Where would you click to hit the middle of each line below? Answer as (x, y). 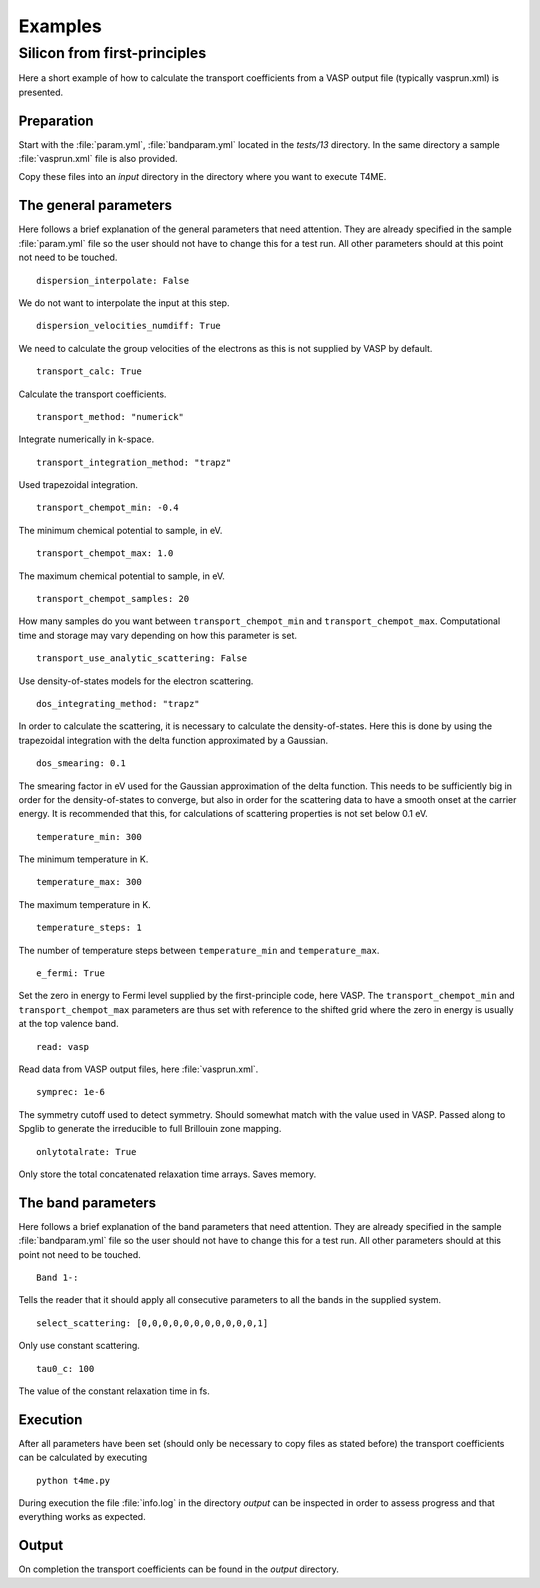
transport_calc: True (89, 371)
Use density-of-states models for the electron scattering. (136, 681)
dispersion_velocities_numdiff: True (129, 326)
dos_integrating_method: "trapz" (118, 703)
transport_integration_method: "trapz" (134, 462)
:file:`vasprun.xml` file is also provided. (98, 159)
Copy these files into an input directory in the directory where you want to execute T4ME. (202, 177)
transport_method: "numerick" (110, 416)
